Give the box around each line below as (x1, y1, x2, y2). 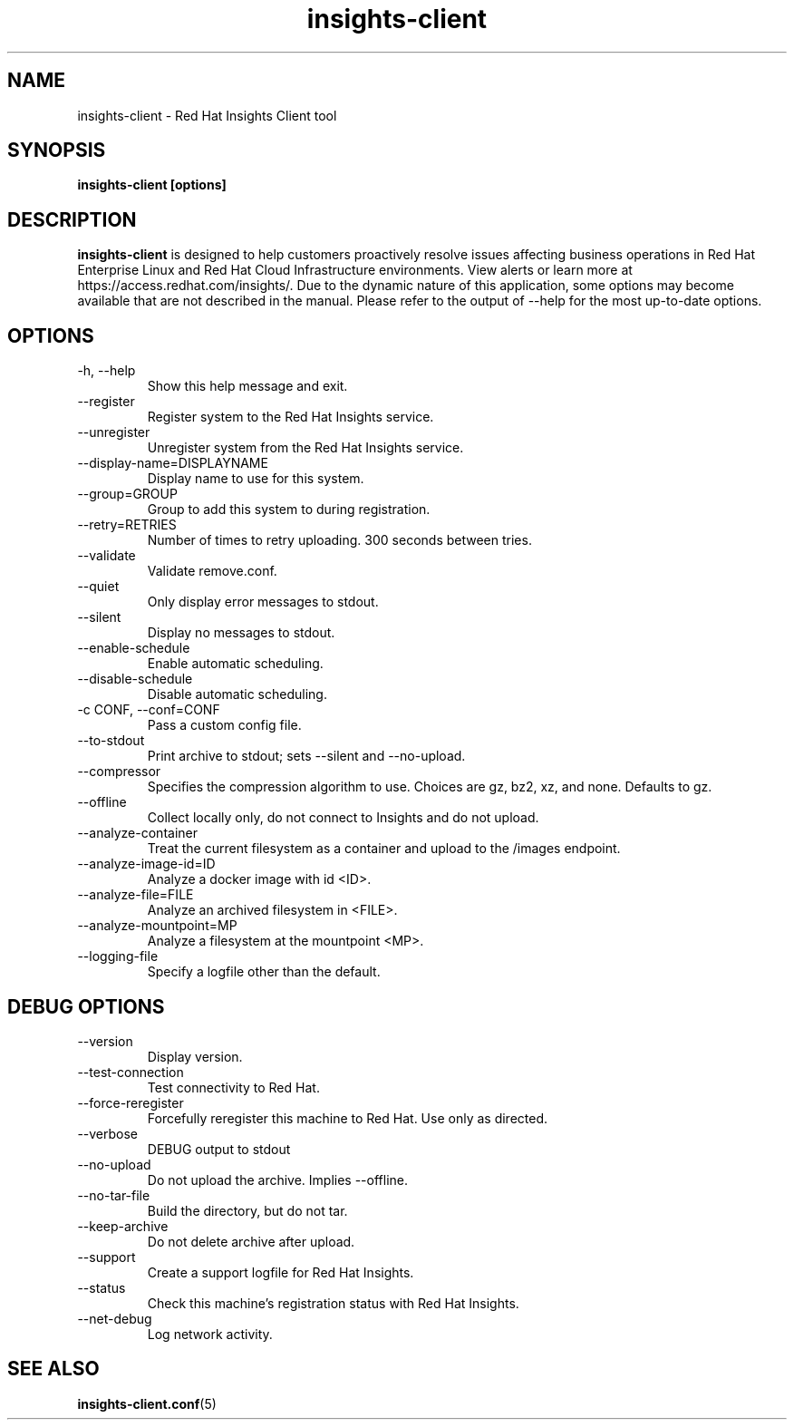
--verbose (77, 1125, 139, 1141)
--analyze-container (77, 825, 198, 841)
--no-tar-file (77, 1187, 150, 1203)
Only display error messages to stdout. (147, 594, 379, 610)
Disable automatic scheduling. (147, 686, 327, 703)
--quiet (77, 578, 120, 595)
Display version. (147, 1048, 243, 1064)
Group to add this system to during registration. (147, 501, 431, 518)
